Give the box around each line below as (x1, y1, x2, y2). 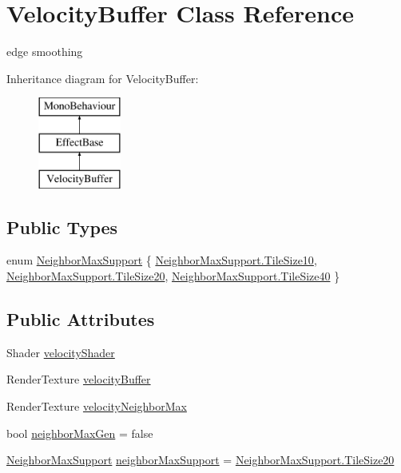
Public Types (6, 214, 118, 239)
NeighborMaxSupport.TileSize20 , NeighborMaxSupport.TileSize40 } (6, 268, 340, 284)
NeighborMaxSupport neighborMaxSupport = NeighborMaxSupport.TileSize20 (6, 451, 395, 468)
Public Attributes (6, 307, 155, 332)
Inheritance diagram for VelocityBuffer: (6, 70, 199, 86)
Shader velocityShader (6, 344, 115, 360)
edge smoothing (6, 43, 83, 60)
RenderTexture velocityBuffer (6, 371, 151, 388)
